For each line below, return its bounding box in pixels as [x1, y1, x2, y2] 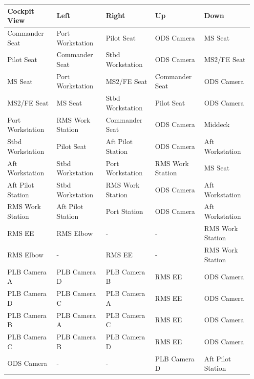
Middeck [204, 119, 230, 129]
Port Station [106, 206, 143, 216]
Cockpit [7, 5, 35, 16]
